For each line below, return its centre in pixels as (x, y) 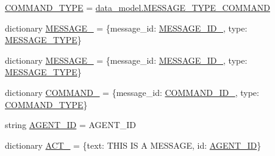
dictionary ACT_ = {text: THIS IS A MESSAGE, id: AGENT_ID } (133, 145)
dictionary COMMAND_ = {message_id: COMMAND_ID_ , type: (132, 92)
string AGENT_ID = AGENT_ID (71, 125)
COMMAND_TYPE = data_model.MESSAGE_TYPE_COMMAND (137, 7)
